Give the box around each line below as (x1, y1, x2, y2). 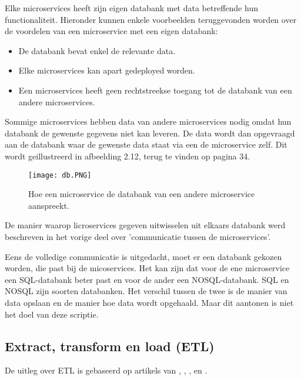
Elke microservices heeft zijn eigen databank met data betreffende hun (5, 2, 258, 14)
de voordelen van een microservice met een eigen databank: (5, 25, 218, 37)
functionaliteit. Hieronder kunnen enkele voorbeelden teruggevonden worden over (5, 13, 297, 25)
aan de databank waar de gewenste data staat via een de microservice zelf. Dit (5, 138, 287, 151)
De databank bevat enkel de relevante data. (18, 44, 176, 56)
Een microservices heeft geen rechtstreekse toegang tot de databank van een (18, 84, 292, 96)
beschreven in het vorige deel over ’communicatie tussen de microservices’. (5, 230, 271, 242)
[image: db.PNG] (28, 171, 92, 179)
